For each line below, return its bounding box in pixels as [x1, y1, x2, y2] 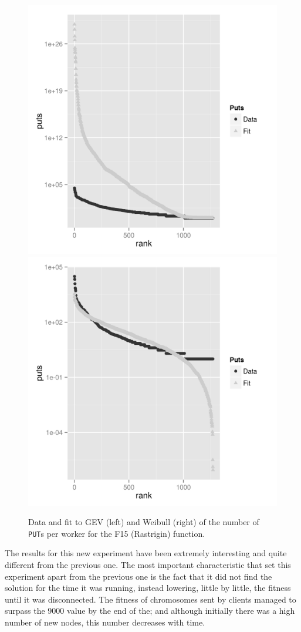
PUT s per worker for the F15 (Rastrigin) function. [28, 527, 205, 539]
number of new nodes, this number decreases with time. [5, 616, 205, 628]
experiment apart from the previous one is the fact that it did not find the [5, 570, 272, 582]
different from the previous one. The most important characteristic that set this [5, 559, 291, 571]
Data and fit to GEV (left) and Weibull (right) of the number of [28, 516, 259, 528]
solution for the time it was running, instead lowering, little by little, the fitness [5, 581, 291, 594]
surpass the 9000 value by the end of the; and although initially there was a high [5, 604, 295, 617]
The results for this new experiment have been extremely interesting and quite [5, 547, 287, 559]
